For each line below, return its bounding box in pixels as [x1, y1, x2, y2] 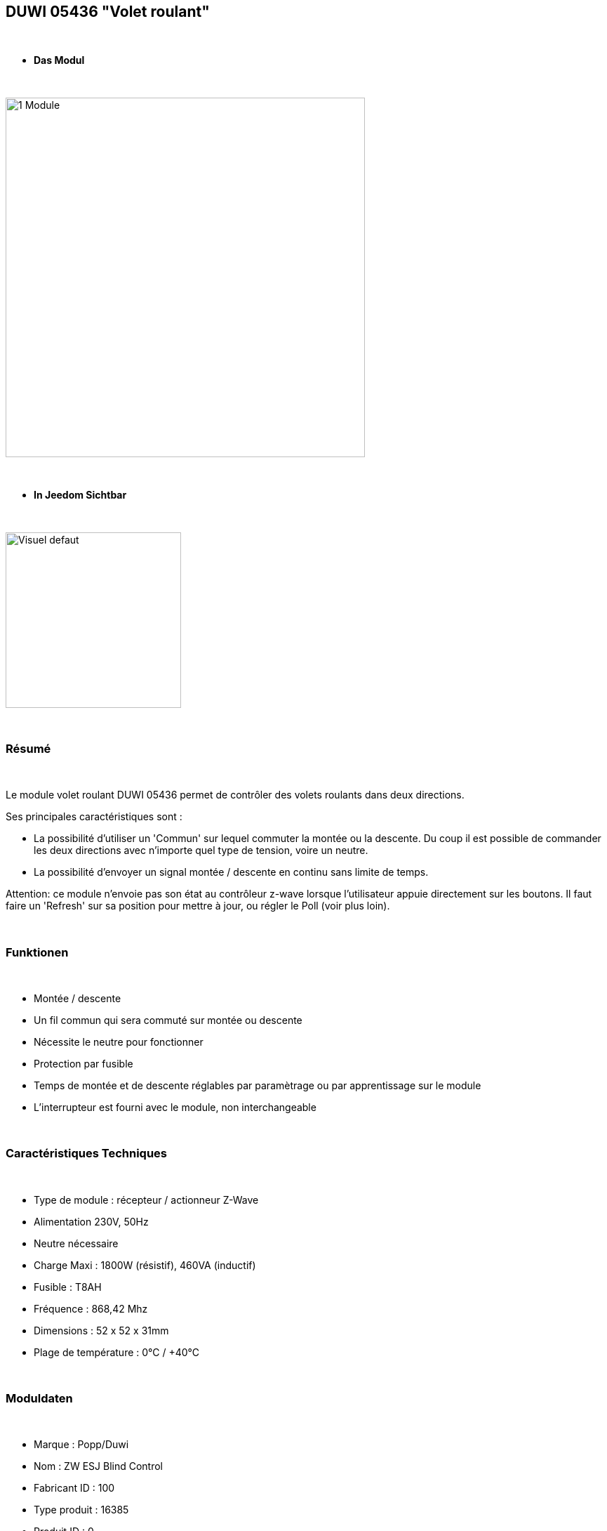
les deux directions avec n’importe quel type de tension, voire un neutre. [34, 844, 368, 857]
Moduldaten [6, 1391, 73, 1406]
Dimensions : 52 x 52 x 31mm [34, 1324, 169, 1336]
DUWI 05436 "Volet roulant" [6, 3, 210, 20]
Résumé [6, 741, 51, 756]
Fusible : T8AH [34, 1280, 102, 1293]
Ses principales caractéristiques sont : [6, 810, 182, 823]
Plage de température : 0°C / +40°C [34, 1346, 200, 1358]
